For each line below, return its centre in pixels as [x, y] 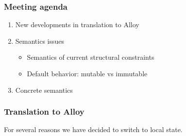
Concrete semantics [44, 90]
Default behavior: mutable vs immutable [87, 73]
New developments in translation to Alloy [77, 25]
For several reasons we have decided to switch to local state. [93, 129]
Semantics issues [40, 41]
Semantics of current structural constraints [91, 57]
